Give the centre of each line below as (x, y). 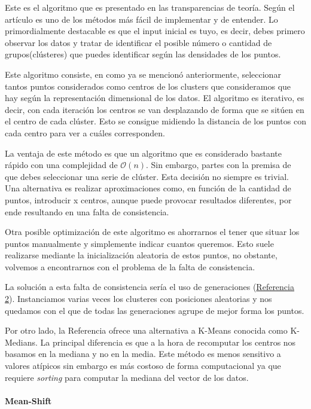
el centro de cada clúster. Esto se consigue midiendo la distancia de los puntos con (155, 121)
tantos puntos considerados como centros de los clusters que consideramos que (148, 86)
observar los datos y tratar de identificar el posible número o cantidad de (138, 42)
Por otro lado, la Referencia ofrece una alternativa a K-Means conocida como (146, 330)
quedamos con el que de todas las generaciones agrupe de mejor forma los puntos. (155, 310)
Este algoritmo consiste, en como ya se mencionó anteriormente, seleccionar (143, 74)
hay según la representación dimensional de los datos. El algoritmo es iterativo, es (155, 98)
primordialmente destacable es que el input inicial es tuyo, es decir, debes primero (155, 31)
